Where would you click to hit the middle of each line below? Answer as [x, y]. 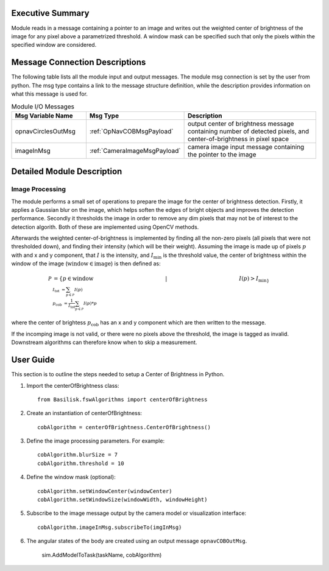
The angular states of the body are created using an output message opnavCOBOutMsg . [137, 541]
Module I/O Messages [43, 107]
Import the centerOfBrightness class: [73, 385]
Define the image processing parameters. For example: [95, 441]
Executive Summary [50, 13]
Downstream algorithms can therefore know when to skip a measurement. [104, 342]
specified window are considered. [54, 45]
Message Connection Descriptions [79, 62]
